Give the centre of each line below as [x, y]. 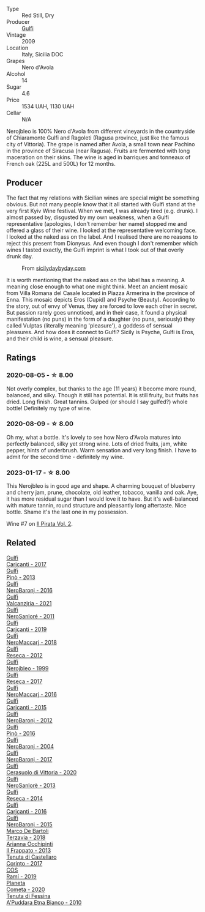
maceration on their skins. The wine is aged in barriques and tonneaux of [99, 157]
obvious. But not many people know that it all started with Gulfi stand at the [101, 204]
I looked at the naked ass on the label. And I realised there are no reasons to [102, 237]
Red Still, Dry [38, 15]
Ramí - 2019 [21, 876]
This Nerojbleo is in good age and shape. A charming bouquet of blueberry [101, 486]
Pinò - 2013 [21, 577]
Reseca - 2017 [24, 681]
